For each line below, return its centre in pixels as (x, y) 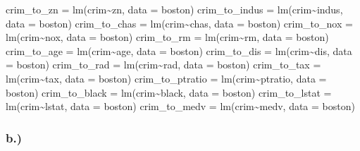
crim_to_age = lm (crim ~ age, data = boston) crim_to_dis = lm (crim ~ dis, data (179, 50)
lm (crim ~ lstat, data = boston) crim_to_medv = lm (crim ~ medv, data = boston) (180, 106)
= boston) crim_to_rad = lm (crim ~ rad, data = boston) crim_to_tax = (163, 65)
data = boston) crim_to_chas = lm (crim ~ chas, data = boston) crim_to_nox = (179, 23)
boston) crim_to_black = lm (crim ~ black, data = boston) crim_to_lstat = (169, 92)
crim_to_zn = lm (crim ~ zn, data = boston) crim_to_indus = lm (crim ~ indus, (174, 9)
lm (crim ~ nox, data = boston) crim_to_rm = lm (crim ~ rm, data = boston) (167, 37)
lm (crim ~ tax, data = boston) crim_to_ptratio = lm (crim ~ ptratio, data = (166, 78)
